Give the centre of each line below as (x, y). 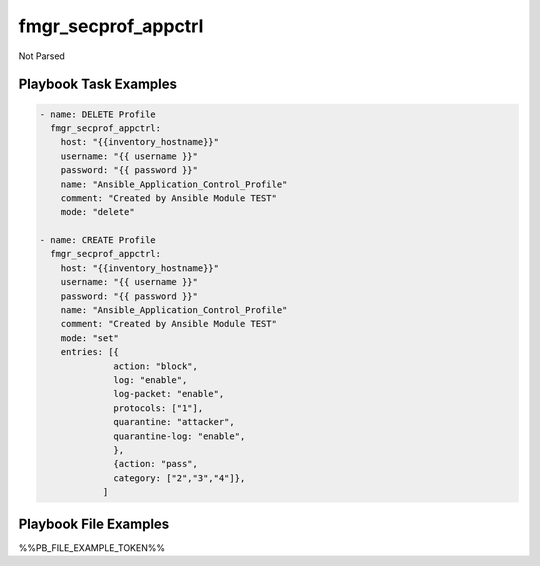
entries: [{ (90, 352)
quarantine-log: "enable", (179, 436)
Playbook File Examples (94, 523)
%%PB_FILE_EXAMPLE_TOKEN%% (91, 547)
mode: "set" (90, 338)
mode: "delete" (97, 212)
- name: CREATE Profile (98, 240)
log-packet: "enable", (169, 394)
